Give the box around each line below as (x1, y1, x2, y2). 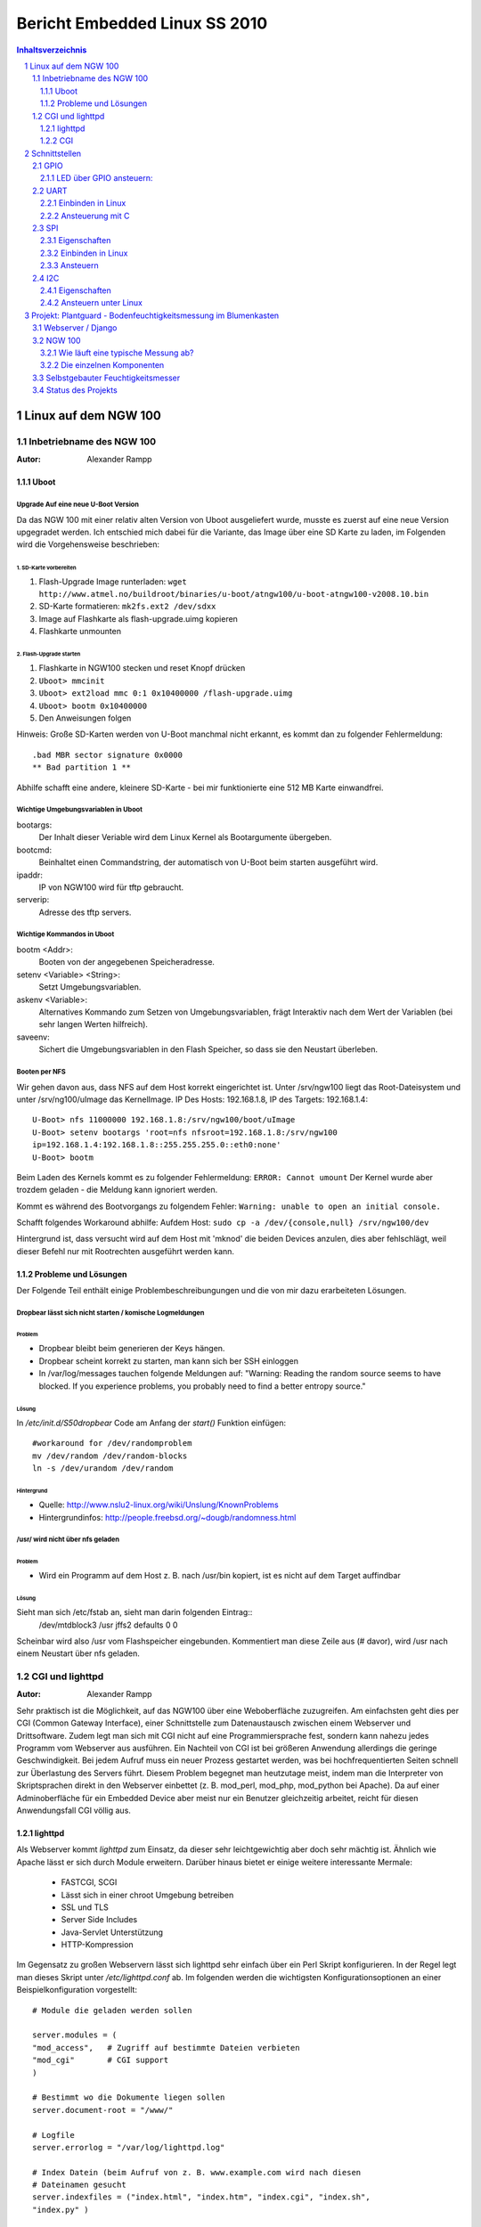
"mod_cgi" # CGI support (32, 2055, 169, 2066)
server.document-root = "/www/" (32, 2105, 174, 2115)
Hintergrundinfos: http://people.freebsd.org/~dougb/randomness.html (38, 1512, 297, 1522)
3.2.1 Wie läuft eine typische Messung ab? (40, 347, 195, 358)
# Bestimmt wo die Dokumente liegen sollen (32, 2092, 225, 2102)
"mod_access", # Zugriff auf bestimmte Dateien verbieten (32, 2043, 300, 2052)
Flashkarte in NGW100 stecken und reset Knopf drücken (38, 663, 246, 673)
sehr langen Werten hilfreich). (38, 1019, 149, 1030)
